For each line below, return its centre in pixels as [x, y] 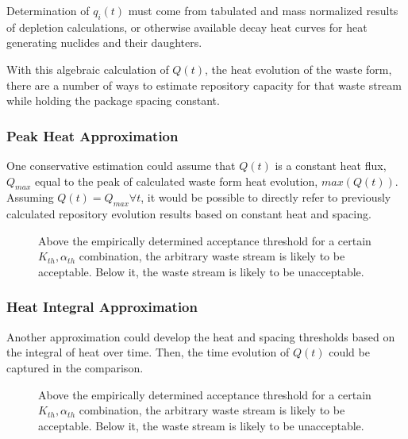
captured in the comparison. [75, 367]
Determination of [48, 10]
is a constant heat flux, [331, 165]
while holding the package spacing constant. [113, 100]
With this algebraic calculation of [88, 69]
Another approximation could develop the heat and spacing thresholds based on [201, 336]
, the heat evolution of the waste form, [298, 69]
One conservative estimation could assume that [121, 165]
